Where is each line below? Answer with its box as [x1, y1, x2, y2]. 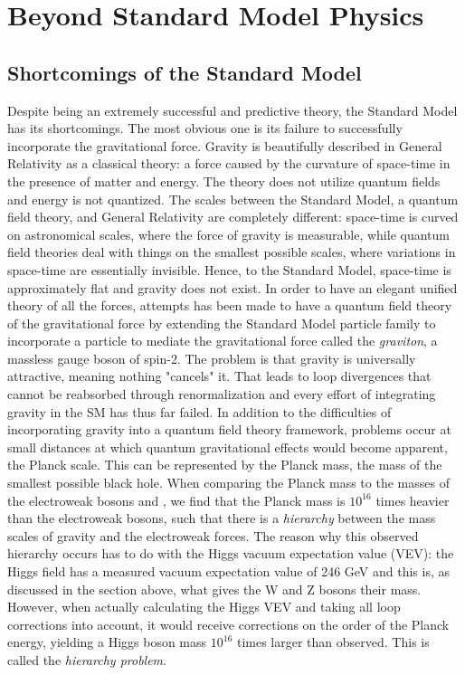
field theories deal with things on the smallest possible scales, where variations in [7, 242, 456, 261]
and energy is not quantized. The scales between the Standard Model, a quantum [7, 189, 459, 208]
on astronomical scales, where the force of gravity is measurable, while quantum [7, 224, 450, 243]
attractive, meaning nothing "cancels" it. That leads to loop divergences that [7, 366, 432, 385]
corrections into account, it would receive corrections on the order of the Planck [7, 614, 450, 633]
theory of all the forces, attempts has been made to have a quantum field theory [7, 296, 452, 315]
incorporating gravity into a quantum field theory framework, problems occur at [7, 420, 451, 439]
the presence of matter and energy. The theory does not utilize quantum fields [7, 171, 441, 190]
